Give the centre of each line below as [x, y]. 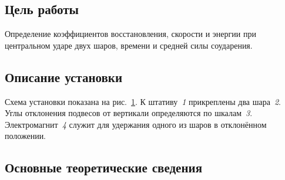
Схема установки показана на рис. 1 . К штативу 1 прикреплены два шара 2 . [143, 101]
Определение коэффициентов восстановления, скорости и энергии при [130, 34]
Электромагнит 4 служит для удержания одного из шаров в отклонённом [136, 124]
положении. [26, 136]
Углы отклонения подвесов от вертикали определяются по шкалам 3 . [129, 113]
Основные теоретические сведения [103, 167]
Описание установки [64, 77]
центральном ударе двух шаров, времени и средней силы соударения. [129, 45]
